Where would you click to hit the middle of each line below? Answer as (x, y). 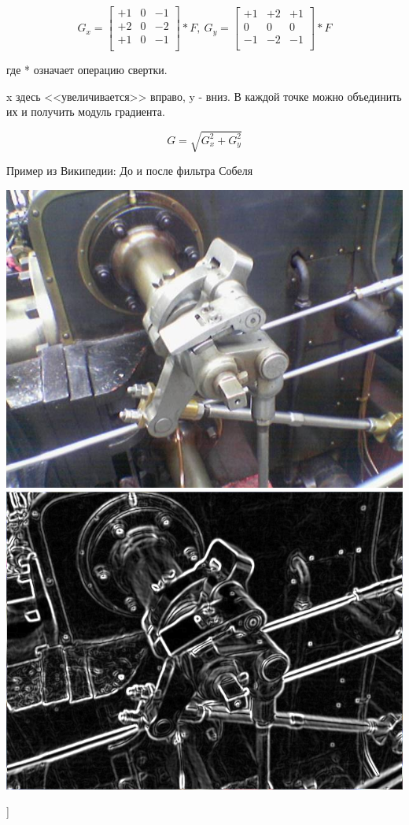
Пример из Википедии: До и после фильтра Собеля (130, 171)
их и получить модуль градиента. (86, 111)
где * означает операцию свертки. (87, 70)
